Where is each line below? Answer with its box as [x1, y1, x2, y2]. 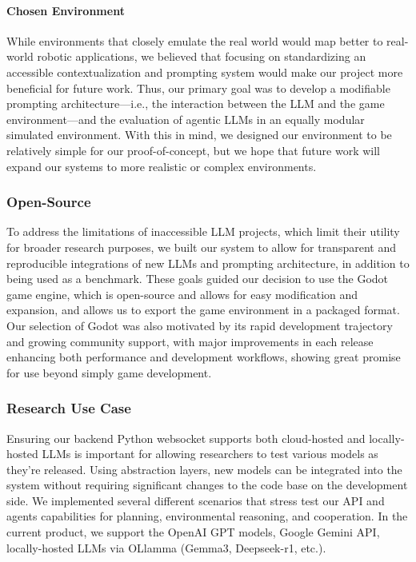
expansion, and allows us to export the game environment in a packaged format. [6, 301, 400, 318]
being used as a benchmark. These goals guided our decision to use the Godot [6, 270, 389, 287]
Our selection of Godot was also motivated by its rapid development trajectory [6, 317, 393, 333]
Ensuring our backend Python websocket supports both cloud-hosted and [6, 429, 366, 446]
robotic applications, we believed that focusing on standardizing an [37, 48, 366, 65]
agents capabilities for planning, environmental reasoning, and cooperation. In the [6, 508, 408, 524]
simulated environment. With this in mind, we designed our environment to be [6, 126, 392, 143]
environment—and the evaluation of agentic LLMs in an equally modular [6, 110, 365, 127]
